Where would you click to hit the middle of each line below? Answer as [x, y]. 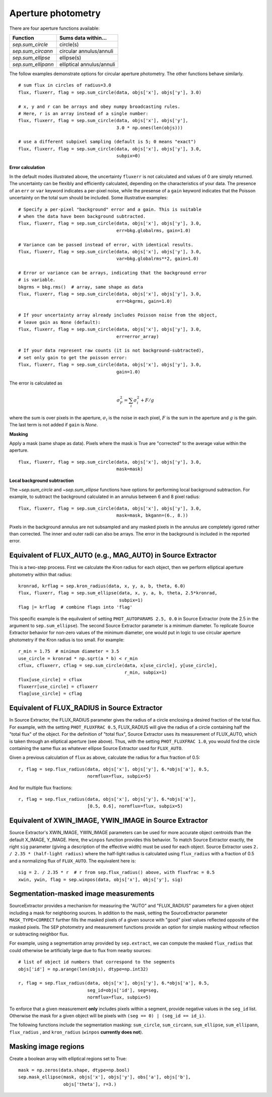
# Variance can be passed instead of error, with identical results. [106, 244]
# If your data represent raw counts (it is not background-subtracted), [111, 350]
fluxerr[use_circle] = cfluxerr [58, 687]
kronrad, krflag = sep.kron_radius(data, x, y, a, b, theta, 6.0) [102, 586]
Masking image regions [47, 1046]
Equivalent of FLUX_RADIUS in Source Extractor [86, 708]
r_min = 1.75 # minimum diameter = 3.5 [69, 651]
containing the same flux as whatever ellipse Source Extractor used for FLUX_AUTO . [96, 748]
